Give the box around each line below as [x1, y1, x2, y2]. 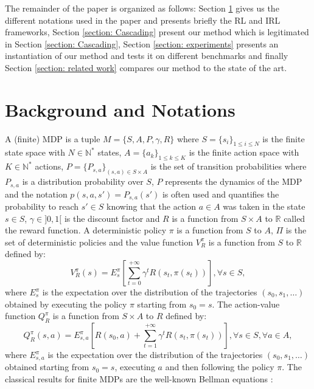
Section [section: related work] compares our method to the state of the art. [5, 61, 287, 74]
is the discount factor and [64, 212, 160, 224]
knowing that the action [106, 200, 197, 213]
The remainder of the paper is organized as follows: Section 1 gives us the [5, 2, 279, 14]
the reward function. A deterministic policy [5, 224, 167, 236]
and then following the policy [165, 360, 274, 373]
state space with [5, 146, 65, 159]
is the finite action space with [189, 146, 299, 159]
